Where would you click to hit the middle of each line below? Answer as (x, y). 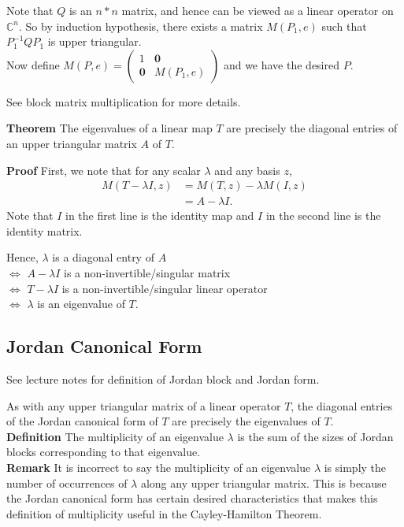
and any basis (247, 170)
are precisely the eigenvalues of (246, 421)
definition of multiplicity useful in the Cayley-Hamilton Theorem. (164, 513)
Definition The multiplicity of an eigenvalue (115, 436)
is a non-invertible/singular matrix (147, 273)
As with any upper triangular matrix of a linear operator (144, 405)
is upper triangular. (95, 41)
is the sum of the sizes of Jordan (315, 436)
